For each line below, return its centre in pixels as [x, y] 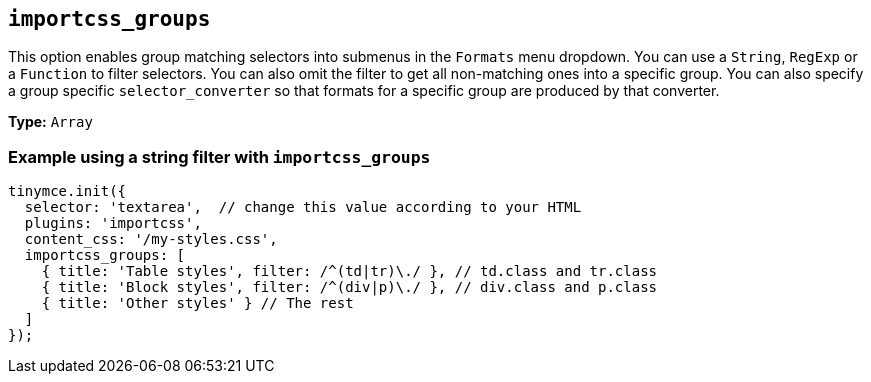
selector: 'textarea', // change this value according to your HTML [303, 207]
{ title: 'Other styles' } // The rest [197, 303]
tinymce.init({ [67, 191]
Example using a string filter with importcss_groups [219, 156]
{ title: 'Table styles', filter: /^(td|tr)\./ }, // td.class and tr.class [349, 271]
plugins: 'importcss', [113, 223]
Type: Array [50, 122]
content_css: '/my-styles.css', [151, 239]
